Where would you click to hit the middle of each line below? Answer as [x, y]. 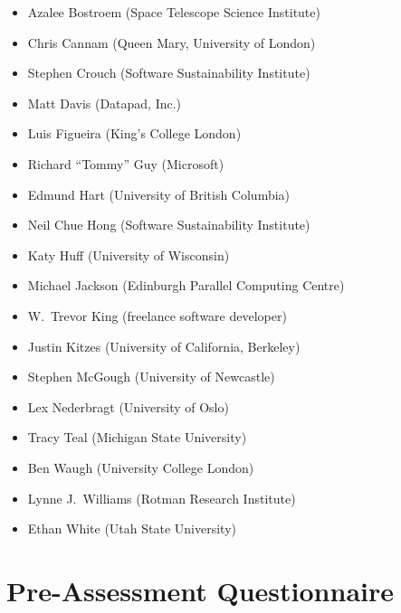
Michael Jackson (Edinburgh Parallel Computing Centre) [186, 285]
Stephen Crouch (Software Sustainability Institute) [169, 73]
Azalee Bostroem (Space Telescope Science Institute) [174, 12]
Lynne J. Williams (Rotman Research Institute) [162, 498]
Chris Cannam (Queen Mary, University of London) [172, 42]
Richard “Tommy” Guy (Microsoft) [126, 163]
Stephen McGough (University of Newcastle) [151, 377]
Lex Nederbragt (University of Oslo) [128, 406]
